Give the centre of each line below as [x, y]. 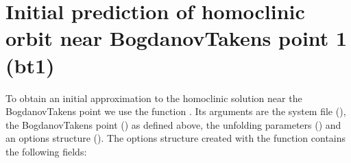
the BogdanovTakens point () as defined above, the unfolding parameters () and [173, 124]
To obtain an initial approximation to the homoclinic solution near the [154, 98]
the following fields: [46, 151]
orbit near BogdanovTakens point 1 [177, 38]
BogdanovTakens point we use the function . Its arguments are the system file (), [176, 111]
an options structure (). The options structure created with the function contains [176, 138]
